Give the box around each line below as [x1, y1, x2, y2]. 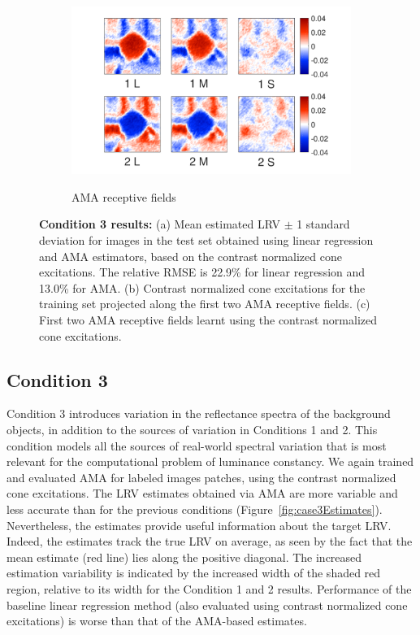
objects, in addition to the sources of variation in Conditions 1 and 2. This [6, 421, 378, 437]
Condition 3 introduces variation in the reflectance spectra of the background [6, 405, 391, 422]
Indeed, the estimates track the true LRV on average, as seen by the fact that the [6, 533, 413, 550]
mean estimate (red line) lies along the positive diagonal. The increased [6, 548, 362, 565]
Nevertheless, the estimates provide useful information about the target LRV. [6, 516, 392, 533]
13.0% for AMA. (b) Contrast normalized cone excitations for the [39, 279, 366, 296]
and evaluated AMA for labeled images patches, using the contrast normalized [6, 468, 396, 485]
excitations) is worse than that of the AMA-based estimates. [6, 612, 307, 629]
